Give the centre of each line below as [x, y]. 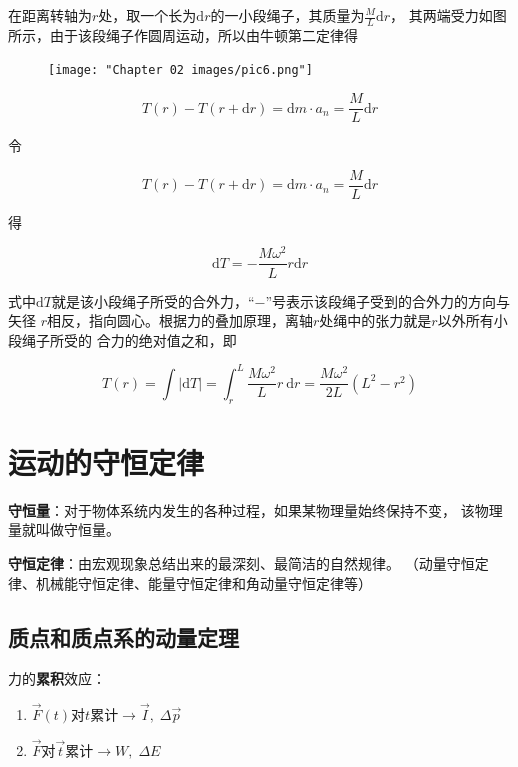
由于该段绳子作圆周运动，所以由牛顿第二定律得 [203, 34]
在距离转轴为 [50, 15]
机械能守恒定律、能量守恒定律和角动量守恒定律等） [203, 582]
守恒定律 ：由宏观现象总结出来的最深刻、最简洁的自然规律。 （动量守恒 [241, 562]
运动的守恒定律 [106, 461]
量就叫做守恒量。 [64, 529]
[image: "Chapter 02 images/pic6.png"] [180, 70]
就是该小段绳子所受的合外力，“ [153, 300]
